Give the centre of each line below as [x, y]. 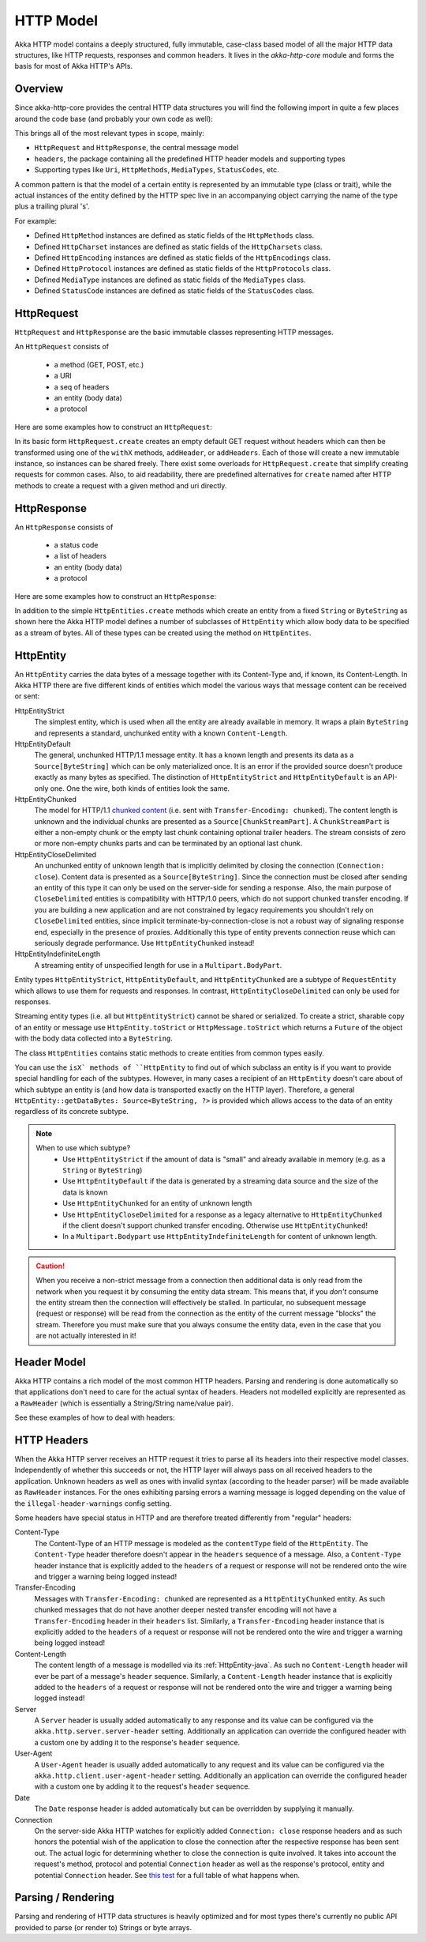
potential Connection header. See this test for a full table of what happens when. [167, 1875]
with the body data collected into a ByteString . [93, 1038]
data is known [85, 1192]
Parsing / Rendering [64, 1897]
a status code [76, 544]
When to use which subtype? [83, 1148]
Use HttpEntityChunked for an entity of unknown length [157, 1203]
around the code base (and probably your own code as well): [114, 119]
